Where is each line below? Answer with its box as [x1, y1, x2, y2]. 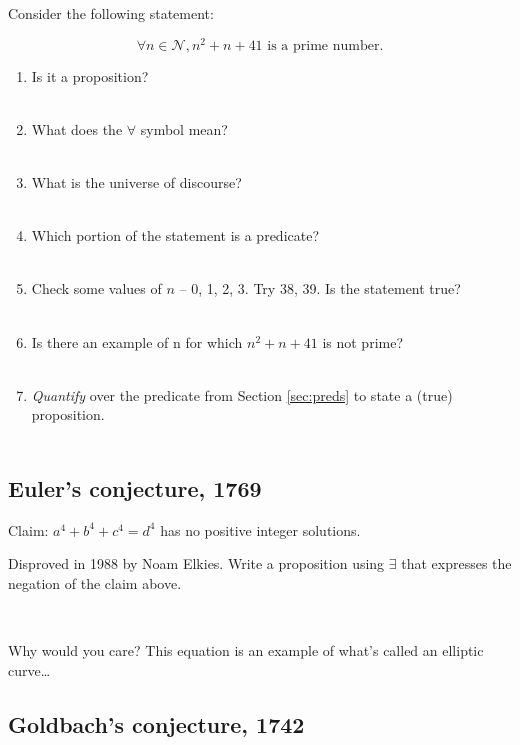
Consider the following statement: [8, 3, 214, 23]
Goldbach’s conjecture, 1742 [8, 708, 305, 739]
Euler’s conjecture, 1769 [8, 472, 262, 503]
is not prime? [322, 331, 404, 352]
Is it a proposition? [31, 65, 149, 86]
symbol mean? [140, 118, 228, 139]
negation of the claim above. [8, 572, 182, 593]
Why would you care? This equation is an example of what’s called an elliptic [8, 640, 484, 661]
